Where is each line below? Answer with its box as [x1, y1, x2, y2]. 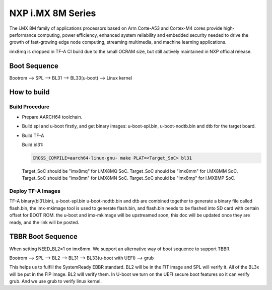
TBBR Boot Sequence [9, 232, 78, 241]
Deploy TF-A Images [9, 188, 60, 195]
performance [9, 32, 37, 38]
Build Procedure [9, 103, 50, 110]
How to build [9, 88, 50, 97]
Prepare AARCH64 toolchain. [22, 114, 83, 120]
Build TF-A [22, 132, 44, 138]
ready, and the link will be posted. [9, 219, 80, 225]
